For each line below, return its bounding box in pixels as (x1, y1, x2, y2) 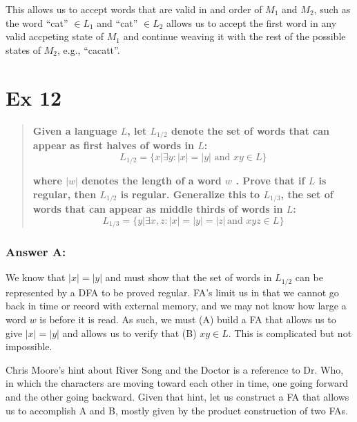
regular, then (32, 186, 97, 201)
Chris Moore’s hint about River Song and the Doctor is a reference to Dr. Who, (6, 362, 344, 376)
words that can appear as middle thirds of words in (32, 202, 283, 216)
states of (6, 42, 41, 57)
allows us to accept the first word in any (166, 15, 337, 30)
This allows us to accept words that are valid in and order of (6, 2, 262, 16)
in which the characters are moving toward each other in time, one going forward (6, 376, 349, 390)
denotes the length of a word (81, 173, 222, 187)
